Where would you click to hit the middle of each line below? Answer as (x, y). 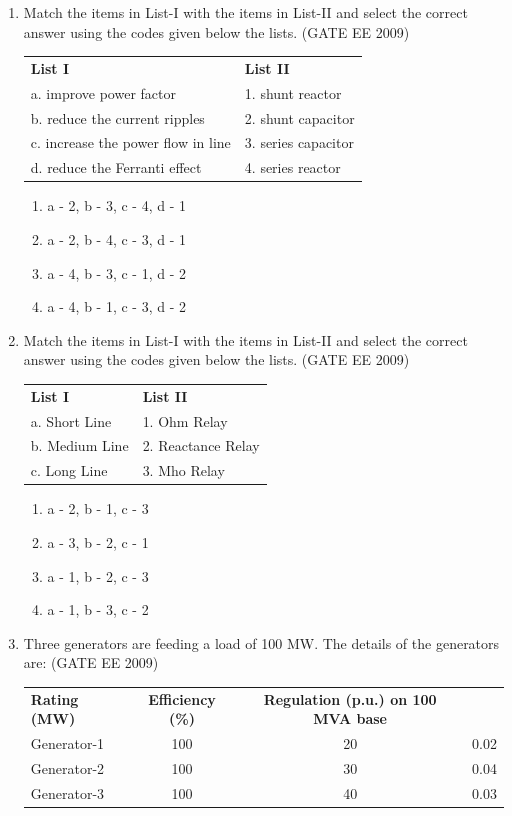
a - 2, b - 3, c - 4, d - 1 (116, 205)
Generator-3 (67, 792)
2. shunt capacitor (299, 117)
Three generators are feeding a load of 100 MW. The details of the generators (261, 642)
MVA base (350, 718)
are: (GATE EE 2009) (91, 662)
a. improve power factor (103, 92)
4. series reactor (292, 167)
